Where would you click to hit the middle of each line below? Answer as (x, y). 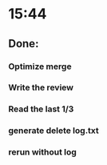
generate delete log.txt (54, 131)
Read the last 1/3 (41, 109)
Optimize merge (40, 66)
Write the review (41, 87)
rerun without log (43, 152)
